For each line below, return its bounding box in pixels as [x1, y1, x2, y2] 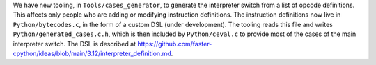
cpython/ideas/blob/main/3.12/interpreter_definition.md [13, 49, 172, 57]
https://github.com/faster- [136, 39, 212, 48]
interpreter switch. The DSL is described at [13, 39, 136, 48]
